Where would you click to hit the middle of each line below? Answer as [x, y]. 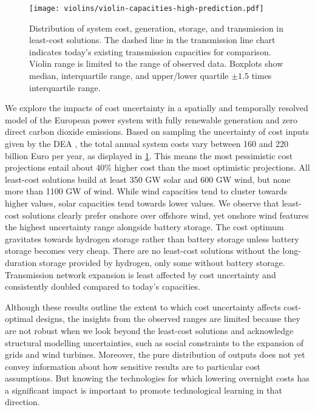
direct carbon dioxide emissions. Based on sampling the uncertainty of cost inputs [157, 132]
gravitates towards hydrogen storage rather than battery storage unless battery [152, 238]
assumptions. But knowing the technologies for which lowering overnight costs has [157, 378]
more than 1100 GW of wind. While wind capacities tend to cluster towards [146, 191]
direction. [22, 402]
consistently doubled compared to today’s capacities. [103, 286]
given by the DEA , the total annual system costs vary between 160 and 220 [147, 143]
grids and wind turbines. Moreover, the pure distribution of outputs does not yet [155, 354]
